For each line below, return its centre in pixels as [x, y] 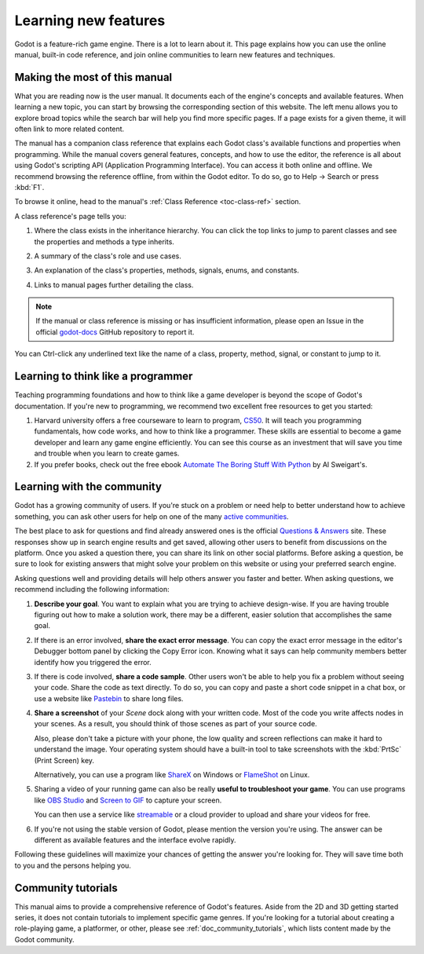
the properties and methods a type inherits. [104, 241]
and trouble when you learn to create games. [107, 453]
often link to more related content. [69, 129]
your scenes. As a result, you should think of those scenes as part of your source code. [175, 724]
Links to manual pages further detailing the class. [114, 285]
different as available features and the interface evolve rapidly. [135, 839]
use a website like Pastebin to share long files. [109, 698]
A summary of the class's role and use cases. [108, 256]
